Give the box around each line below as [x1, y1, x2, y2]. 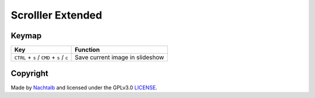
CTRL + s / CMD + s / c [14, 53, 68, 61]
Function [75, 46, 100, 54]
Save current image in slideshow [75, 53, 164, 61]
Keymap [10, 31, 42, 41]
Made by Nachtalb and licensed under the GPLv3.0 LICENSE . [10, 84, 157, 91]
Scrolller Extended [10, 9, 102, 21]
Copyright [10, 68, 49, 78]
